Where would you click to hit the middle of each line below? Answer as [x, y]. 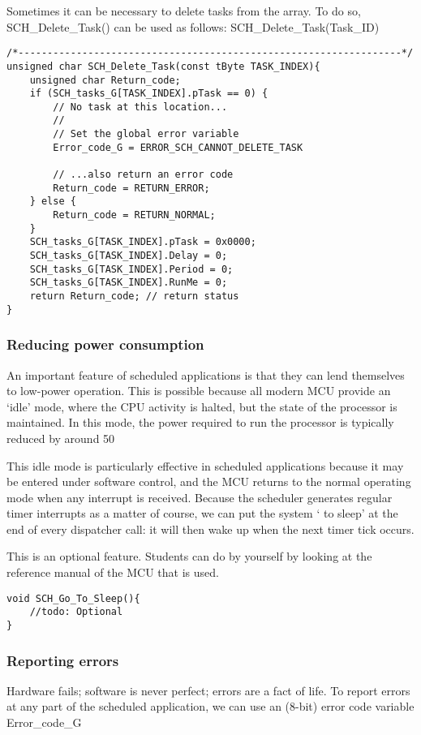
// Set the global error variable [146, 134]
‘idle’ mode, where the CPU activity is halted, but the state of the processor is [202, 406]
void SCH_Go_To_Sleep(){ [73, 598]
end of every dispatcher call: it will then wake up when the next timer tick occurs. [210, 529]
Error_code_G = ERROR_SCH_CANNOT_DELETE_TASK [178, 147]
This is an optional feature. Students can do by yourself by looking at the [189, 556]
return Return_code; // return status [134, 296]
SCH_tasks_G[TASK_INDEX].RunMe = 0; [129, 283]
